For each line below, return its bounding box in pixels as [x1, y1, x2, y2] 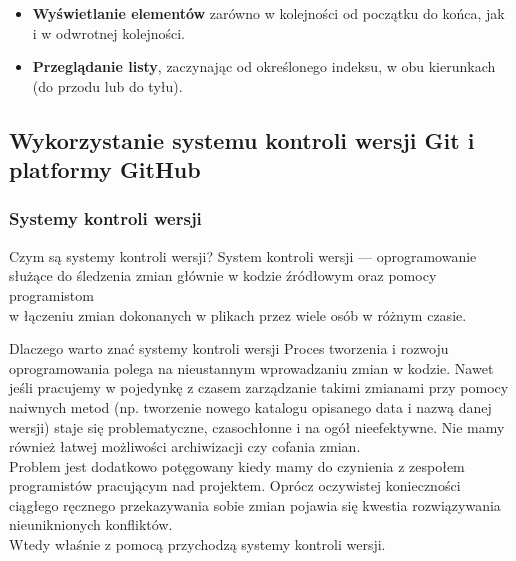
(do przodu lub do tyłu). [32, 75, 183, 96]
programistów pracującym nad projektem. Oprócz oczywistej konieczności [9, 475, 461, 496]
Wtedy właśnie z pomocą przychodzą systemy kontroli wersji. [9, 534, 386, 555]
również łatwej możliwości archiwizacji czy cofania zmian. [9, 436, 361, 457]
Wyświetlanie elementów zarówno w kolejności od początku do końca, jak [32, 3, 505, 23]
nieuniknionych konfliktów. [9, 514, 173, 535]
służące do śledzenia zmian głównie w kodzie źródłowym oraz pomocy [9, 265, 437, 286]
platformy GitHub [9, 154, 201, 185]
